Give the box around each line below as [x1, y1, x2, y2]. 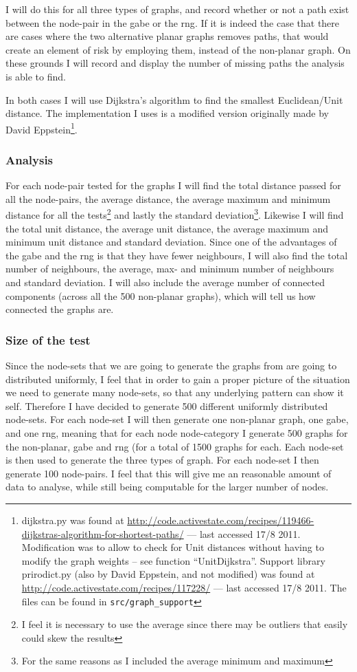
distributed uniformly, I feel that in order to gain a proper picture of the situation [5, 371, 350, 386]
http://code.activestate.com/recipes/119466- [127, 512, 314, 527]
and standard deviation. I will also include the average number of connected [5, 275, 325, 290]
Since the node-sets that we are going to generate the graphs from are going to [5, 358, 337, 373]
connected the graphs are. [5, 302, 114, 316]
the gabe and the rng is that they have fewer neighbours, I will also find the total [5, 248, 348, 262]
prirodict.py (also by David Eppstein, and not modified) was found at [21, 567, 315, 581]
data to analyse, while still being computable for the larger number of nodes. [5, 479, 329, 494]
